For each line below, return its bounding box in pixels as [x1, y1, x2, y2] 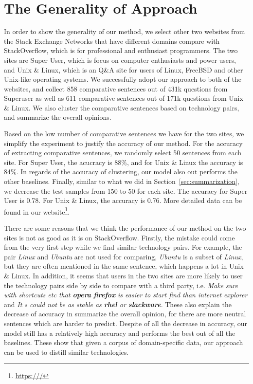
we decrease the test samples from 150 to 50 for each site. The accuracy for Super [4, 185, 248, 196]
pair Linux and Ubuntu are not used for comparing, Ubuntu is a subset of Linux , [4, 251, 243, 261]
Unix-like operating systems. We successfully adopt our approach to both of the [4, 74, 241, 84]
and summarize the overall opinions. [4, 112, 111, 122]
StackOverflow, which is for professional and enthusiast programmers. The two [4, 45, 238, 55]
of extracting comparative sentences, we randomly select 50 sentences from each [4, 147, 242, 158]
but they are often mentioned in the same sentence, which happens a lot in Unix [4, 261, 244, 271]
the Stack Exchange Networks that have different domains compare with [4, 36, 220, 46]
